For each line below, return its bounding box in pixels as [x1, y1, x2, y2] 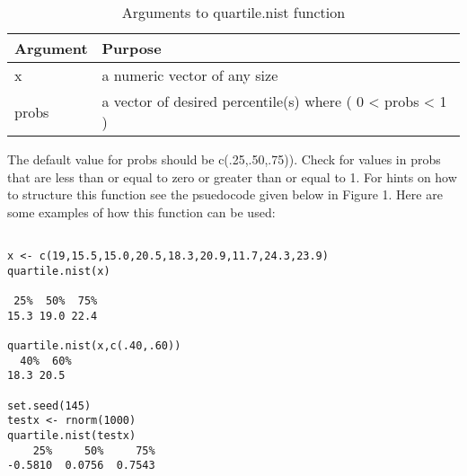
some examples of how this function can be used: [7, 202, 276, 221]
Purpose [101, 38, 162, 58]
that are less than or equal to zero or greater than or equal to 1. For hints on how [7, 167, 457, 186]
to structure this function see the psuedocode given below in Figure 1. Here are [7, 185, 443, 204]
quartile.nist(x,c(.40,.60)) [7, 339, 181, 352]
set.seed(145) [7, 399, 92, 412]
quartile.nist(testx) [7, 428, 137, 442]
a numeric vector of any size [101, 65, 278, 85]
